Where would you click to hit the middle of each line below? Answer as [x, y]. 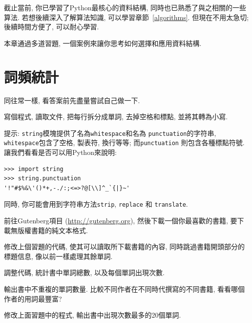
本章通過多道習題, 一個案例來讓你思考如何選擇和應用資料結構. [103, 43]
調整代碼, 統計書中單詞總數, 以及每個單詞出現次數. [84, 272]
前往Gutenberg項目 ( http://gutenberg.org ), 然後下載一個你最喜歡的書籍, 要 [121, 221]
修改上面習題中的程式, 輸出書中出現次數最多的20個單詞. [93, 315]
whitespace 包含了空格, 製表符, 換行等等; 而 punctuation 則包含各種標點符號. [124, 142]
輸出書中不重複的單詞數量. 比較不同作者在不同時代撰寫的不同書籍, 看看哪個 [125, 289]
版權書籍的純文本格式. [52, 230]
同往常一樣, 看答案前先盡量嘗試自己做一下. [72, 100]
